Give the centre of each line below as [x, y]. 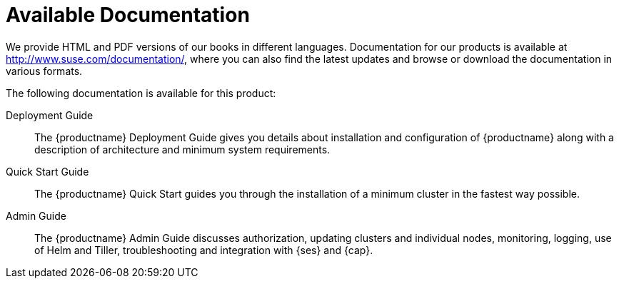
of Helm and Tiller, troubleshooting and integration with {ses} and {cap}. [204, 250]
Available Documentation [128, 15]
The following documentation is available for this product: [141, 93]
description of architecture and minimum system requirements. [182, 149]
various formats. [44, 71]
